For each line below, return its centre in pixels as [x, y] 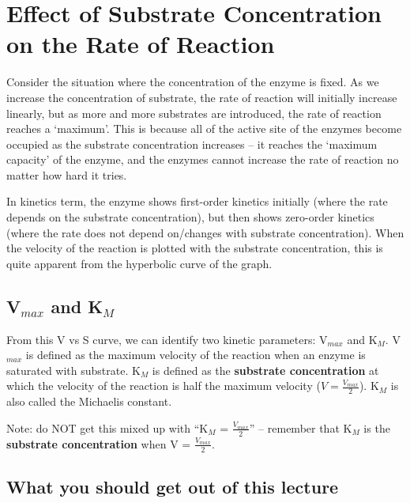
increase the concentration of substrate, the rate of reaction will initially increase [202, 97]
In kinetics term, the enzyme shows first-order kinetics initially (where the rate [197, 201]
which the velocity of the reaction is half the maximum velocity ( [164, 386]
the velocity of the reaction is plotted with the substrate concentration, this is [195, 248]
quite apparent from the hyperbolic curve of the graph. [139, 263]
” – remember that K [301, 427]
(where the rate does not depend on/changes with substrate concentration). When [205, 232]
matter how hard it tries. [67, 174]
